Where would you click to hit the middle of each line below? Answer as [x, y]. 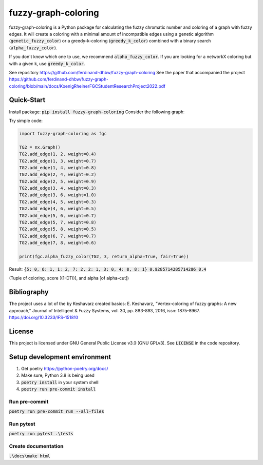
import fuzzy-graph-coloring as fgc [63, 133]
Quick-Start [27, 100]
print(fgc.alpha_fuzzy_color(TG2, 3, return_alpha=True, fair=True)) [104, 256]
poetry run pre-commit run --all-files [56, 412]
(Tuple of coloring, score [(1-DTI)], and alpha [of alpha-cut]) [69, 278]
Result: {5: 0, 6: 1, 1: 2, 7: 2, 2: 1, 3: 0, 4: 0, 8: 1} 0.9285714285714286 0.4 [108, 269]
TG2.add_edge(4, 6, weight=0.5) [58, 209]
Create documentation [36, 446]
